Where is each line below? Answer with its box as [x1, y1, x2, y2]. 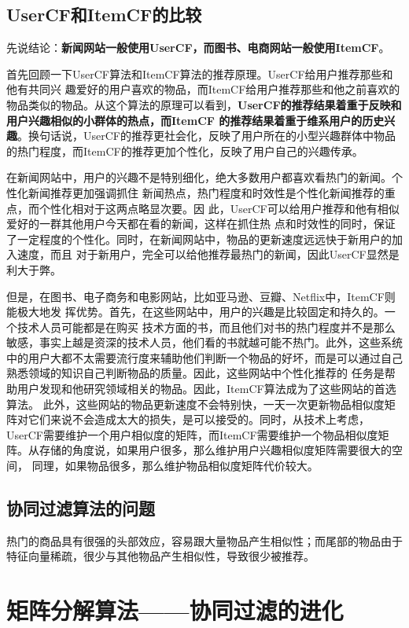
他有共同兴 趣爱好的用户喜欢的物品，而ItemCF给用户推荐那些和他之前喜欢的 [6, 81, 400, 97]
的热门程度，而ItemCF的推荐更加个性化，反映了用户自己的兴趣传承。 [6, 142, 363, 159]
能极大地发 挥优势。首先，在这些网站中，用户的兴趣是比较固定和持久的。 [6, 303, 385, 320]
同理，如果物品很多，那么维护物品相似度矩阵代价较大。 [31, 457, 319, 474]
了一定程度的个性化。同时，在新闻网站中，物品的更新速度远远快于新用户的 [6, 230, 392, 247]
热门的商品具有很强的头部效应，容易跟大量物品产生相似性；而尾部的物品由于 [6, 532, 403, 549]
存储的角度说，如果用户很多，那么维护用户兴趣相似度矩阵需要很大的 [39, 442, 392, 458]
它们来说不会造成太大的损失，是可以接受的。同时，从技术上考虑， [28, 411, 370, 428]
